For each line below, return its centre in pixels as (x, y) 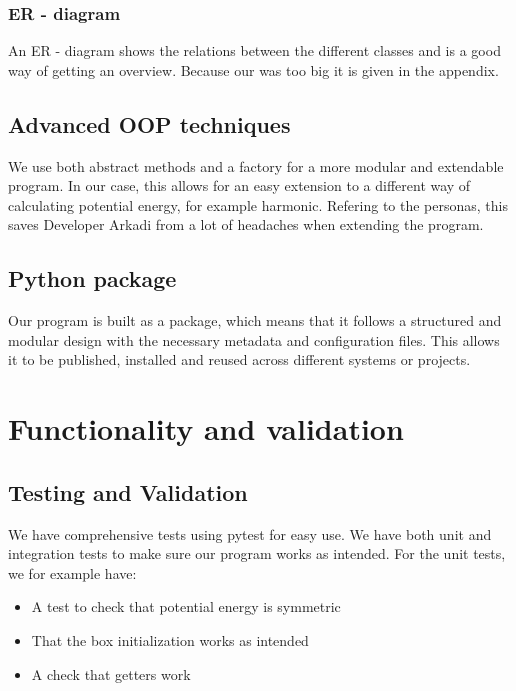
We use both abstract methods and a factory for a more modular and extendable (256, 165)
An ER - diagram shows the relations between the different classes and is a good (254, 50)
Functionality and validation (206, 428)
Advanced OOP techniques (149, 123)
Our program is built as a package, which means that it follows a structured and (255, 320)
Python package (92, 278)
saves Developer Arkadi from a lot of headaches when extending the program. (246, 224)
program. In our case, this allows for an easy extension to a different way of (239, 185)
